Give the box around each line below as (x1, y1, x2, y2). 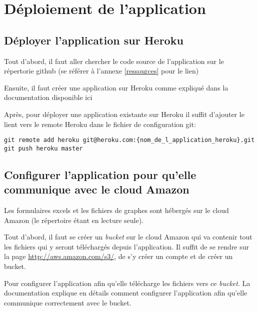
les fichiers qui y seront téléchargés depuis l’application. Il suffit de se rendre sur (4, 241, 249, 251)
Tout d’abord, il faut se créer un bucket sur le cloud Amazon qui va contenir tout (4, 231, 252, 242)
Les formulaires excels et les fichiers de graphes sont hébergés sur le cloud (4, 205, 229, 215)
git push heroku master (4, 144, 83, 152)
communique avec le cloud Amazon (4, 181, 189, 197)
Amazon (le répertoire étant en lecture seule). (4, 214, 144, 225)
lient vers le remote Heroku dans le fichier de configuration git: (4, 118, 196, 129)
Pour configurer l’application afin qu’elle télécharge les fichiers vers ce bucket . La (4, 277, 250, 288)
